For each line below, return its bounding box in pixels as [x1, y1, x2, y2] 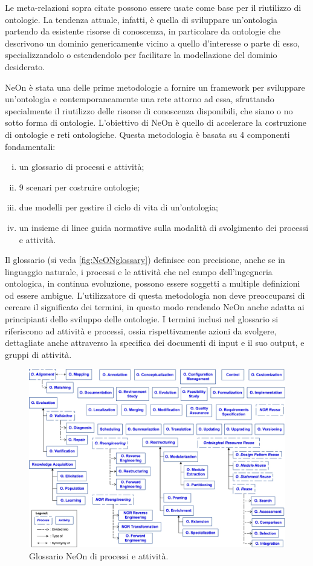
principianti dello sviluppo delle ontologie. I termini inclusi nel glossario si [5, 313, 279, 325]
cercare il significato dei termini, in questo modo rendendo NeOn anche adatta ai [5, 301, 305, 313]
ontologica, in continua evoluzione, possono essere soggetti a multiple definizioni [5, 277, 300, 290]
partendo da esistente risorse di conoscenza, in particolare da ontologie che [5, 25, 280, 37]
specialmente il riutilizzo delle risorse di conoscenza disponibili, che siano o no [5, 104, 293, 117]
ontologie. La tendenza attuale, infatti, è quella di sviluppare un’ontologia [5, 13, 278, 25]
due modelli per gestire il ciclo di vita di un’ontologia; [19, 201, 218, 213]
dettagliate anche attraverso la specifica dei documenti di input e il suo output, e [5, 336, 305, 349]
